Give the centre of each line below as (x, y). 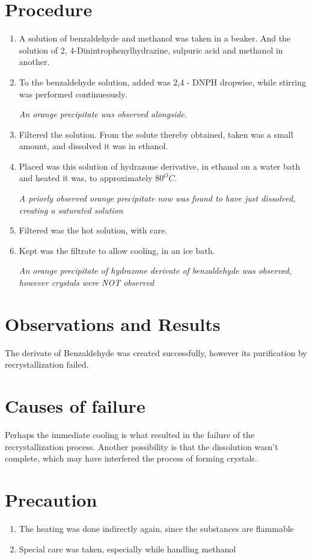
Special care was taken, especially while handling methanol (127, 548)
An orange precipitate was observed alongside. (103, 114)
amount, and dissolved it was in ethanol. (93, 146)
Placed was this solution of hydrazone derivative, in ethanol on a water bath (160, 166)
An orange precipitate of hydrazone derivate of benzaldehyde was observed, (155, 270)
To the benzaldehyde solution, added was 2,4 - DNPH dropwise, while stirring (163, 82)
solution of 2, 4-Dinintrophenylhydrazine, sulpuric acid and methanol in (151, 50)
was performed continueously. (73, 94)
